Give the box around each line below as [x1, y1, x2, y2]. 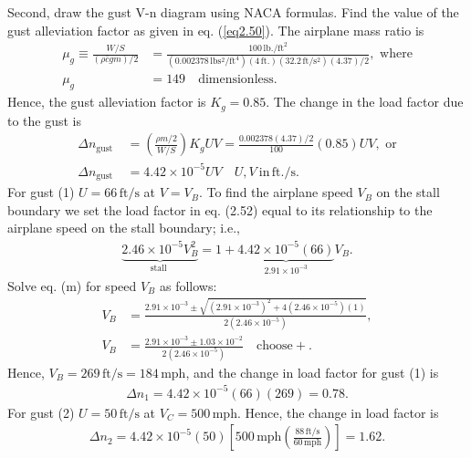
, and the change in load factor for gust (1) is [185, 362, 439, 381]
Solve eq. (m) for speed [7, 276, 137, 295]
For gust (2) [7, 402, 75, 422]
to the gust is [7, 110, 82, 130]
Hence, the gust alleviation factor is [7, 92, 206, 111]
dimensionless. [198, 73, 277, 87]
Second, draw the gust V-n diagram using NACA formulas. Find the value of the [7, 3, 459, 21]
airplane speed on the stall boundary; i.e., [7, 218, 240, 237]
